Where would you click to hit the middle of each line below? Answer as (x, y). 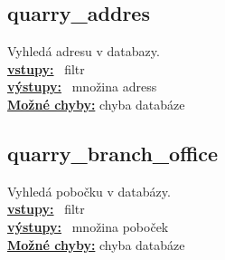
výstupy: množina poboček (88, 226)
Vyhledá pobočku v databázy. (89, 191)
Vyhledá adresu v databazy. (84, 51)
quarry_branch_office (113, 153)
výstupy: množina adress (82, 87)
